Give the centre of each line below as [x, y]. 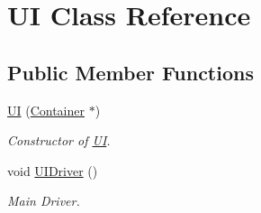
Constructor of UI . [59, 140]
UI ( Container [46, 110]
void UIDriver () [53, 170]
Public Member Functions [130, 72]
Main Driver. [44, 201]
